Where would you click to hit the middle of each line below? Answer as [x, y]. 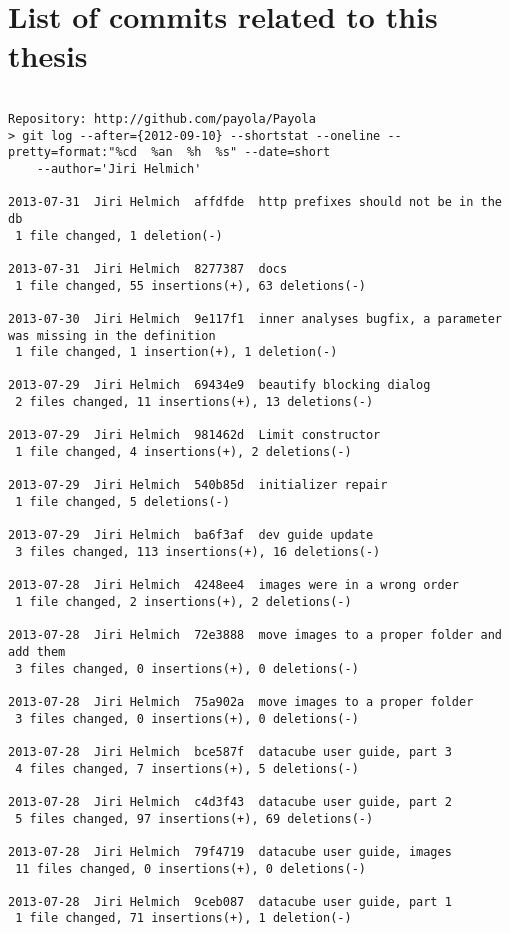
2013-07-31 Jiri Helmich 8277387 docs [148, 268]
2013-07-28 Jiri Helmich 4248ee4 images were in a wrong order [234, 585]
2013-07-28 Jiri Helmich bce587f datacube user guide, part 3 [230, 751]
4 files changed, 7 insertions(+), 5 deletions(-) [187, 768]
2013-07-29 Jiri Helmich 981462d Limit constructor [194, 435]
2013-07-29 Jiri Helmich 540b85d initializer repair [198, 485]
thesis [48, 55]
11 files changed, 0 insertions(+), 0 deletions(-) [190, 868]
